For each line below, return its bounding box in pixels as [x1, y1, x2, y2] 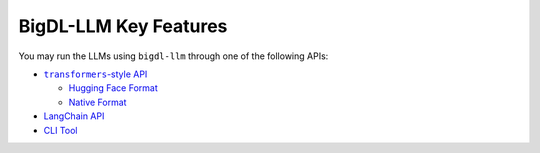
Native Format [68, 96, 127, 108]
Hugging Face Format [68, 82, 159, 94]
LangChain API [43, 110, 105, 122]
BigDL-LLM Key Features [18, 15, 228, 37]
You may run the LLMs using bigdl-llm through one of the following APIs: [18, 50, 329, 62]
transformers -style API [43, 68, 148, 80]
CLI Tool [43, 124, 78, 136]
